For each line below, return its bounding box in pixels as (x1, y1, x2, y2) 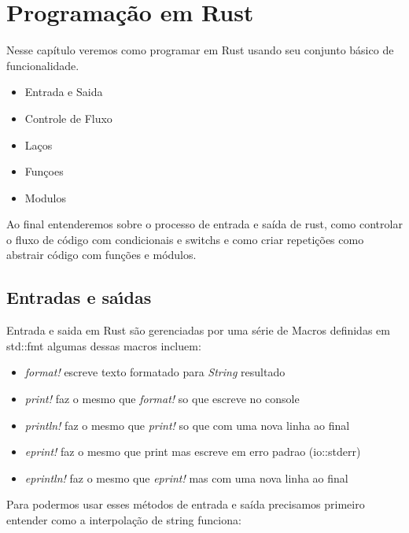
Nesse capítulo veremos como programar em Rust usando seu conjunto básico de (6, 42, 394, 58)
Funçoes (24, 163, 64, 180)
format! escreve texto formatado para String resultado (24, 364, 286, 380)
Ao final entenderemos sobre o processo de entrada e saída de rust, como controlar (6, 216, 403, 232)
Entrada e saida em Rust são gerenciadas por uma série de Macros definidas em (6, 322, 390, 339)
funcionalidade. (6, 57, 79, 73)
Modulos (24, 189, 67, 205)
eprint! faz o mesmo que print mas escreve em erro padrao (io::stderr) (24, 443, 361, 460)
